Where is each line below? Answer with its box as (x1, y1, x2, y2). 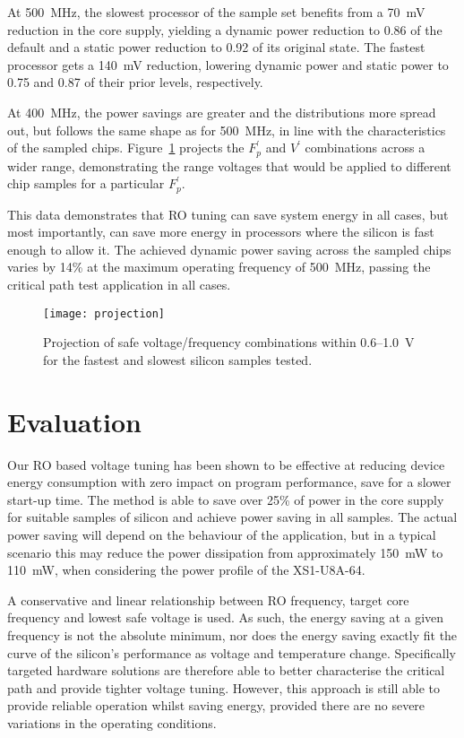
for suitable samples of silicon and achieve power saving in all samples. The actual (7, 508, 458, 526)
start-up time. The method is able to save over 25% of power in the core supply (7, 490, 444, 508)
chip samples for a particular (7, 174, 165, 193)
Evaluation (7, 403, 142, 439)
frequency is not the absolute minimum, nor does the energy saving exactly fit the (7, 625, 458, 644)
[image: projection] (43, 307, 166, 320)
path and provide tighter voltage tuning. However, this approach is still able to (7, 678, 441, 697)
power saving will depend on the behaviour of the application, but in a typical (7, 525, 436, 543)
